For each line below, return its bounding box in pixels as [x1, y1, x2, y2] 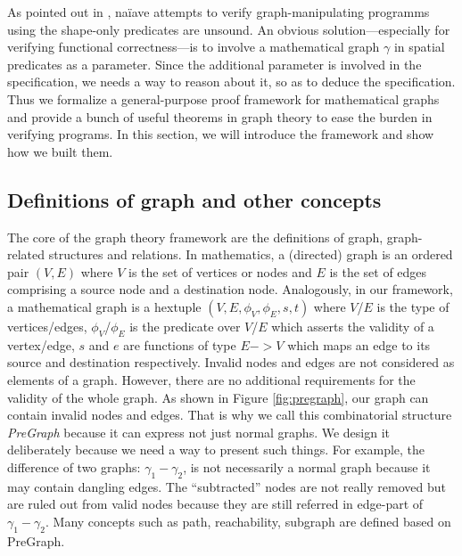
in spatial [393, 37, 445, 56]
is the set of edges [329, 262, 427, 281]
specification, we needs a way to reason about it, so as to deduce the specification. [7, 72, 456, 91]
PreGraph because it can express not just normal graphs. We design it [7, 422, 391, 441]
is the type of [376, 297, 450, 315]
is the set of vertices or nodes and [128, 262, 312, 281]
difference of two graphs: [7, 457, 141, 476]
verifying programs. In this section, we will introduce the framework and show [7, 125, 434, 143]
